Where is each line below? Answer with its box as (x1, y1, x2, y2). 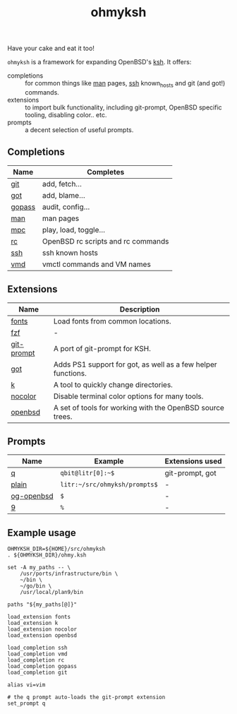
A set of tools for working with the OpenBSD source (53, 403, 224, 412)
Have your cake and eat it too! (7, 44, 95, 53)
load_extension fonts (7, 614, 71, 621)
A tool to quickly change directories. (53, 379, 173, 389)
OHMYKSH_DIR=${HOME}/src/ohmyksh (7, 545, 106, 553)
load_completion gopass (7, 663, 78, 670)
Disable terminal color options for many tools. (53, 391, 204, 401)
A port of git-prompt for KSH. (53, 343, 152, 353)
